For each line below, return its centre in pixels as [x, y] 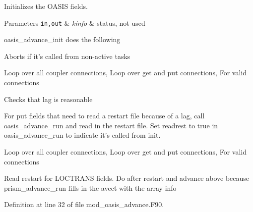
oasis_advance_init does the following [62, 39]
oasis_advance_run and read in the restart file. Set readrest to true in [111, 125]
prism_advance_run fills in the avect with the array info [90, 187]
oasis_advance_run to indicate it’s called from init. [82, 135]
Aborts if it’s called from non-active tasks [67, 56]
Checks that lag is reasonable [48, 99]
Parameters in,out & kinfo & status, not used [75, 23]
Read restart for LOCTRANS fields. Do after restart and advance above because [127, 178]
